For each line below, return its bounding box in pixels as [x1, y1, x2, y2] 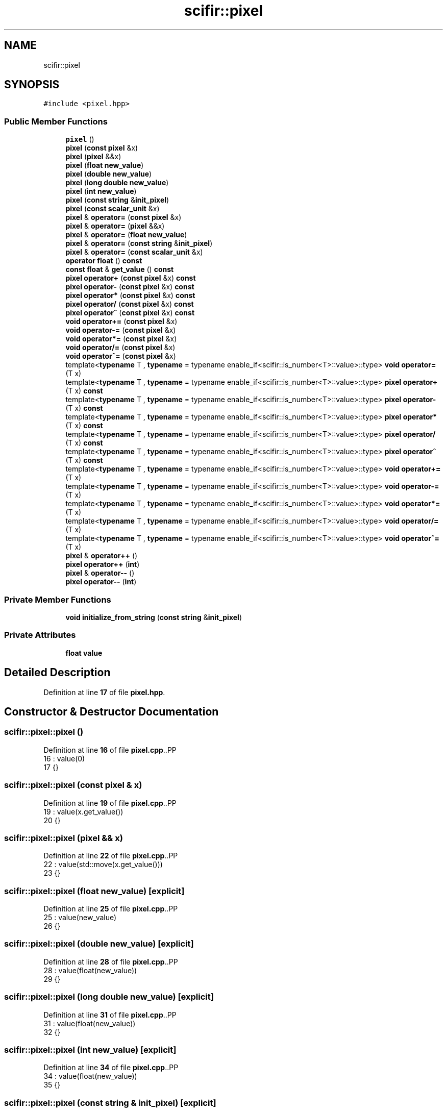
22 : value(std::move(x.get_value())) [43, 860, 163, 869]
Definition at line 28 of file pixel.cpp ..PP [43, 957, 178, 966]
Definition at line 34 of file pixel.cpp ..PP [43, 1063, 179, 1072]
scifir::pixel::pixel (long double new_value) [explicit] [4, 992, 214, 1002]
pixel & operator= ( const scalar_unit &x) [65, 248, 203, 257]
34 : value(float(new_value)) [43, 1072, 137, 1081]
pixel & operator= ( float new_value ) [65, 230, 187, 239]
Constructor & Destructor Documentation [4, 705, 219, 718]
